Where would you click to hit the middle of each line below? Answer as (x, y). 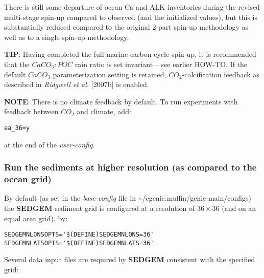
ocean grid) (28, 179)
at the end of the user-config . (50, 144)
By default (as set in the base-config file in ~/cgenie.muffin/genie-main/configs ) (128, 198)
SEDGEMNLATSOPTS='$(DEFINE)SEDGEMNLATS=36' (79, 243)
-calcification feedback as (221, 74)
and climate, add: (104, 111)
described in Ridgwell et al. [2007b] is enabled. (77, 84)
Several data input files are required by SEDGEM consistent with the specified (130, 259)
